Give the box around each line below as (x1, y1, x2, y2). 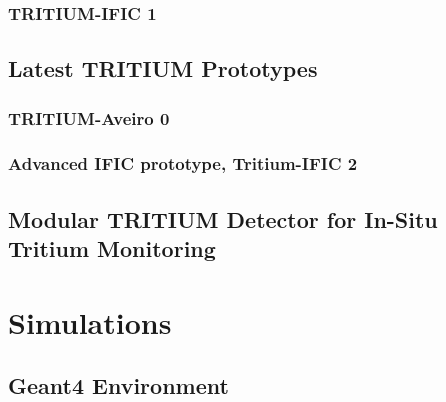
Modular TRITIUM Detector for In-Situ (8, 203, 438, 234)
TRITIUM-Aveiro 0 (8, 105, 170, 130)
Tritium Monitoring (8, 233, 216, 264)
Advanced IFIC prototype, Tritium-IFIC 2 (8, 151, 358, 176)
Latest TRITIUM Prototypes (8, 53, 318, 84)
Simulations (8, 301, 172, 342)
